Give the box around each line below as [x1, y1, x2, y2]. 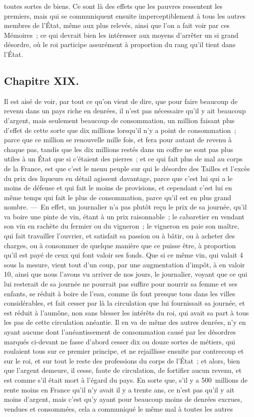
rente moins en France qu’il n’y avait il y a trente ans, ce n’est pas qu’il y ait [4, 384, 234, 394]
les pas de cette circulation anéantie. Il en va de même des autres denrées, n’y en [4, 317, 246, 327]
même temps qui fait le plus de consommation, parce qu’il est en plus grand [4, 192, 231, 202]
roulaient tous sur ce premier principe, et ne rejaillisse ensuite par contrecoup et [4, 346, 244, 356]
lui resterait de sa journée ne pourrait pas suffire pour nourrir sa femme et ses [4, 279, 237, 289]
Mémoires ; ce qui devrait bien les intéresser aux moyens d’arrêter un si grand [4, 29, 239, 40]
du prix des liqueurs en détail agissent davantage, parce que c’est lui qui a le [4, 173, 233, 183]
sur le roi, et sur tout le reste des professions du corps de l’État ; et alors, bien [4, 355, 240, 365]
